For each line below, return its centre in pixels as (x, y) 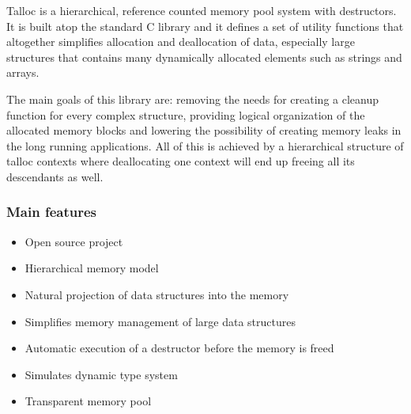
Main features (52, 212)
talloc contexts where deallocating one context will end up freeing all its (181, 161)
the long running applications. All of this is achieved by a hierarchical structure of (205, 145)
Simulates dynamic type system (101, 374)
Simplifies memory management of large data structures (160, 321)
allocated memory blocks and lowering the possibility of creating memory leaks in (204, 130)
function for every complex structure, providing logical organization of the (186, 114)
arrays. (23, 72)
